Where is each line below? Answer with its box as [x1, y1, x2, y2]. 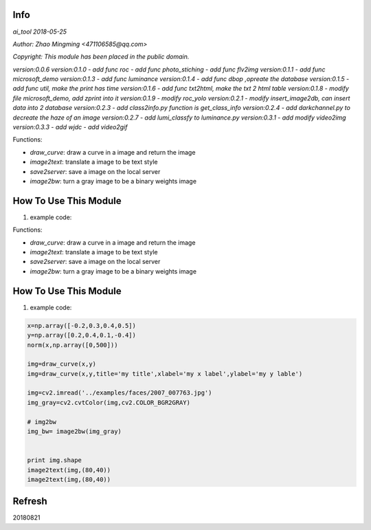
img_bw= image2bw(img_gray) [27, 428, 122, 436]
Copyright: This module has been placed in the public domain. [12, 52, 190, 61]
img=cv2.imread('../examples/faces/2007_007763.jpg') [27, 389, 212, 397]
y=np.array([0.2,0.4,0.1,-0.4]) [27, 331, 137, 340]
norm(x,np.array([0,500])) [27, 341, 118, 349]
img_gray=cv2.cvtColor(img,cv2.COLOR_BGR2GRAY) [27, 399, 190, 406]
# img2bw [27, 418, 57, 426]
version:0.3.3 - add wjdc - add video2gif [12, 123, 128, 131]
